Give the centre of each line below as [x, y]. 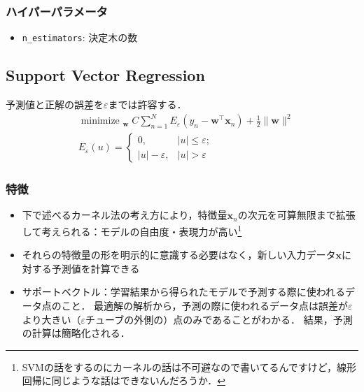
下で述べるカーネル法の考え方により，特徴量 [125, 215]
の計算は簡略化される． [76, 333]
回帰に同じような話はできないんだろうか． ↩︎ [124, 380]
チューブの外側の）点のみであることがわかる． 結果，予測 [219, 319]
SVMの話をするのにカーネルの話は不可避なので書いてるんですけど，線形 [189, 366]
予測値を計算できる [96, 268]
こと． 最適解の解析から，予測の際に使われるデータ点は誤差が [204, 306]
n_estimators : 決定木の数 [80, 37]
